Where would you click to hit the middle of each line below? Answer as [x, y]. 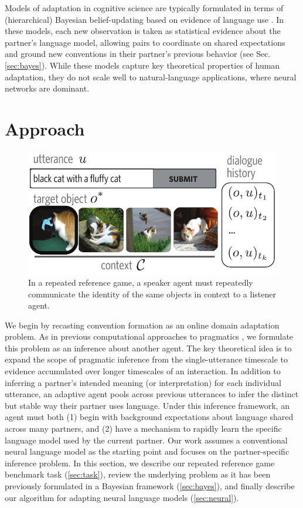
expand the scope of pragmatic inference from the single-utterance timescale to [146, 359]
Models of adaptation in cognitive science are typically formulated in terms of [144, 8]
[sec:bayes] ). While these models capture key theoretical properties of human [142, 65]
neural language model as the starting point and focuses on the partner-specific [147, 451]
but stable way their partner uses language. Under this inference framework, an [147, 405]
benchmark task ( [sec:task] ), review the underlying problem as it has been [138, 474]
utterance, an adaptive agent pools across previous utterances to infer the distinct [152, 394]
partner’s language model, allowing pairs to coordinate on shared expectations [145, 42]
